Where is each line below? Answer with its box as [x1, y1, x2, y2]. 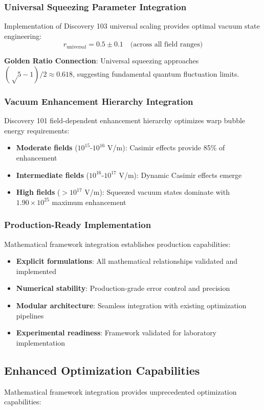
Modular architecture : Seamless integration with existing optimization [16, 300, 247, 310]
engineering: [4, 30, 42, 41]
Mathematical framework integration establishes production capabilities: [4, 238, 231, 249]
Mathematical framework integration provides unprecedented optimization [4, 386, 237, 397]
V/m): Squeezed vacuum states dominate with [84, 187, 230, 197]
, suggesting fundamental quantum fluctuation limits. [73, 69, 239, 79]
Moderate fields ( [16, 142, 78, 153]
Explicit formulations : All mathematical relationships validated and [16, 256, 237, 266]
